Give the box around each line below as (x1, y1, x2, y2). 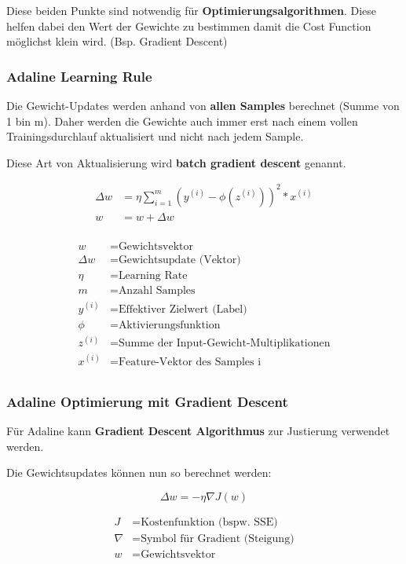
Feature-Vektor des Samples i (118, 356, 262, 368)
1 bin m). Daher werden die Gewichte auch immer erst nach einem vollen (6, 112, 358, 129)
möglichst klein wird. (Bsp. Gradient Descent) (6, 33, 228, 49)
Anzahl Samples (118, 285, 196, 297)
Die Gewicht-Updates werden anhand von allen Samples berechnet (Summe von (6, 97, 400, 113)
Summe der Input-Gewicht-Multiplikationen (118, 338, 331, 350)
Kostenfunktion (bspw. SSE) (141, 516, 278, 528)
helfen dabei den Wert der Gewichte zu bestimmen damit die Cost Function (6, 17, 371, 34)
